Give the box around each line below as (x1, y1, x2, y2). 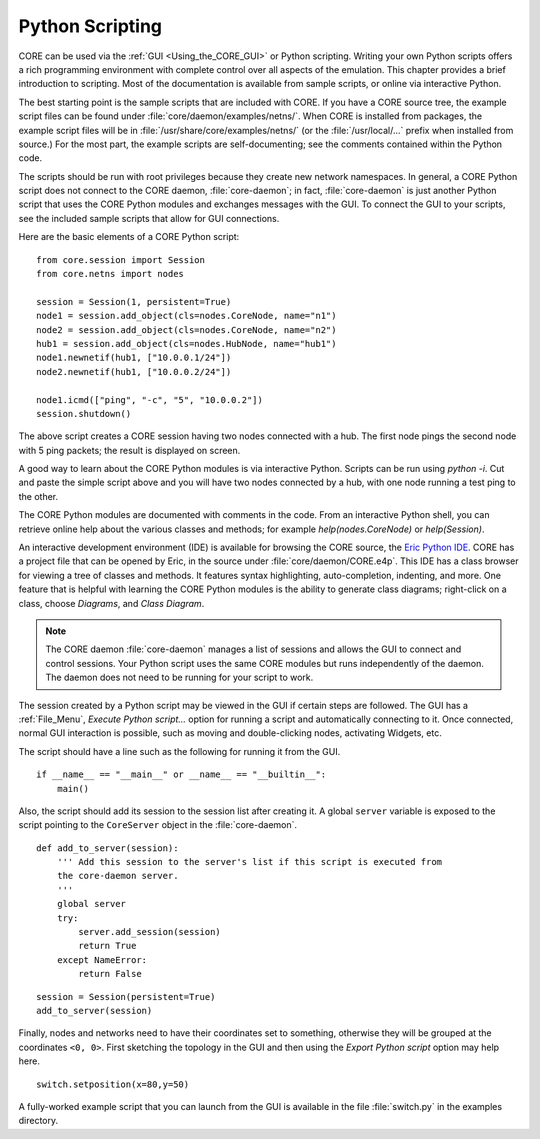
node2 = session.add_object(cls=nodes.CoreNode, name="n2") (36, 324, 337, 335)
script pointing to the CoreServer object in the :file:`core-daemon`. (18, 819, 298, 831)
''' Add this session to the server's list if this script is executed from (56, 856, 443, 868)
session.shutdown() (36, 408, 132, 419)
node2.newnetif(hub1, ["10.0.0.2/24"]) (36, 366, 232, 377)
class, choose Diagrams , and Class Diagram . (18, 597, 205, 609)
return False (78, 968, 142, 980)
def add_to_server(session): (36, 842, 179, 854)
